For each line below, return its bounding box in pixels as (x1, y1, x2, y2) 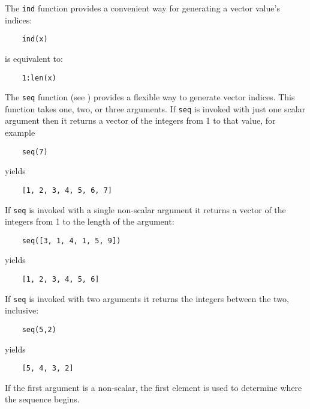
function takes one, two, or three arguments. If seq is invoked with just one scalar (5, 102, 306, 115)
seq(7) (22, 147, 48, 156)
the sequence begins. (5, 393, 80, 405)
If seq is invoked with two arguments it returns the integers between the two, (5, 292, 289, 304)
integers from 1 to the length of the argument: (5, 215, 174, 228)
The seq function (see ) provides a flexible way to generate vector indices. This (5, 91, 295, 103)
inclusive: (5, 304, 39, 317)
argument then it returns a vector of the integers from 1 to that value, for (5, 114, 276, 127)
